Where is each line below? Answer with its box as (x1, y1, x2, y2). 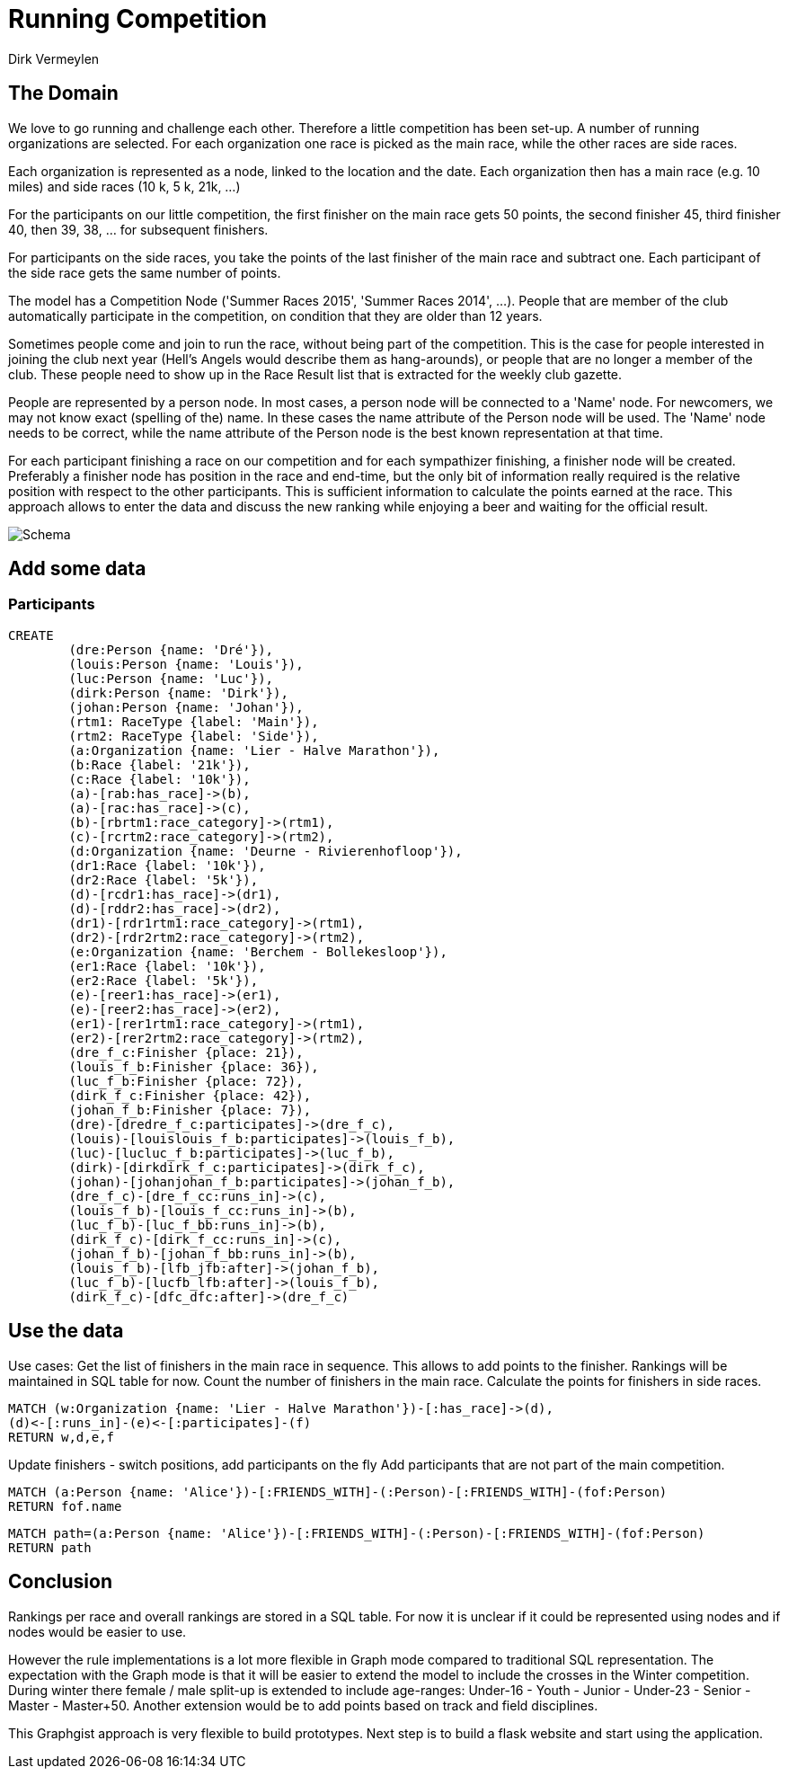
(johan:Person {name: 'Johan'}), (68, 699, 304, 715)
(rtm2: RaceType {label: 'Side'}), (68, 728, 319, 743)
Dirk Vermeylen (8, 50, 100, 67)
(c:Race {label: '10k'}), (68, 771, 251, 786)
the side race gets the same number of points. (8, 264, 281, 280)
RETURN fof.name (8, 1498, 122, 1514)
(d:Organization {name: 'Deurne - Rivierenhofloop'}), (68, 843, 463, 858)
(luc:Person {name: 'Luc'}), (68, 670, 274, 686)
